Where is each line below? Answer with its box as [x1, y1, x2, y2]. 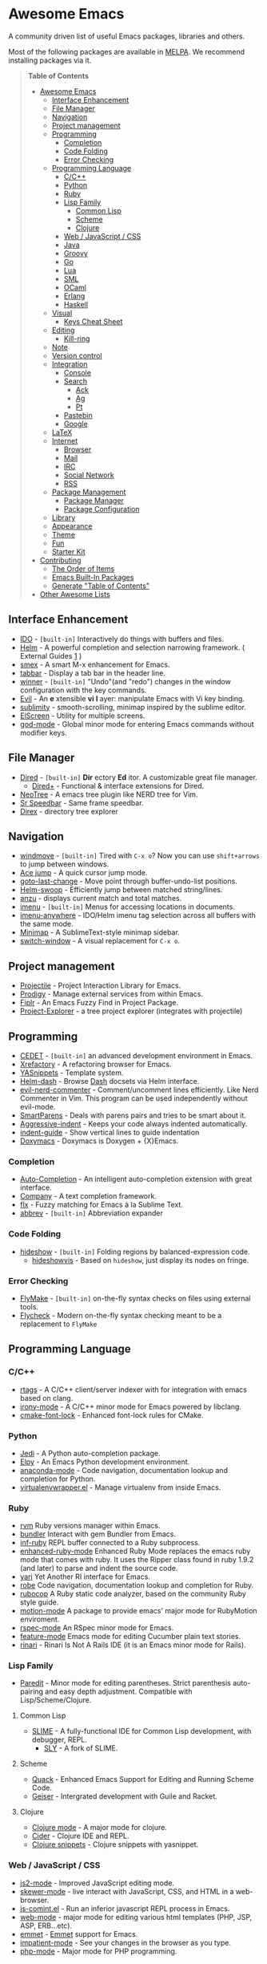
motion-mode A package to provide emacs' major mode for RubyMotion [19, 1606, 257, 1616]
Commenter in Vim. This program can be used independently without [19, 1094, 248, 1103]
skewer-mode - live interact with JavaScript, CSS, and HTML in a [19, 1886, 234, 1896]
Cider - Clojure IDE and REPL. [31, 1831, 130, 1841]
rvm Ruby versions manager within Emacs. [19, 1521, 161, 1531]
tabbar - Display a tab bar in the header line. [19, 668, 166, 678]
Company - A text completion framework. [19, 1191, 157, 1201]
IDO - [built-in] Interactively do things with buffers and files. [19, 634, 225, 643]
